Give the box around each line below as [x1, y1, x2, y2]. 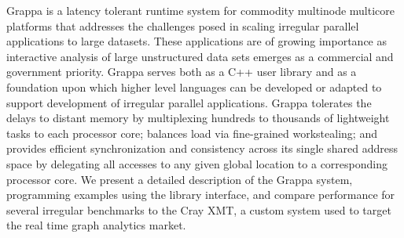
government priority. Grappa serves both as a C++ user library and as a [6, 63, 357, 80]
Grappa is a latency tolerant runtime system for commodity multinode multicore [6, 2, 395, 18]
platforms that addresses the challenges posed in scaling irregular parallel [6, 17, 359, 34]
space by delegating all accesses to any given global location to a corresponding [6, 155, 387, 171]
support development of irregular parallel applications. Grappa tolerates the [6, 94, 372, 110]
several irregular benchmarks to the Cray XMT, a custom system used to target [6, 201, 391, 218]
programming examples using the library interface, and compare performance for [6, 186, 395, 203]
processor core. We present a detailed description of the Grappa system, [6, 171, 353, 187]
